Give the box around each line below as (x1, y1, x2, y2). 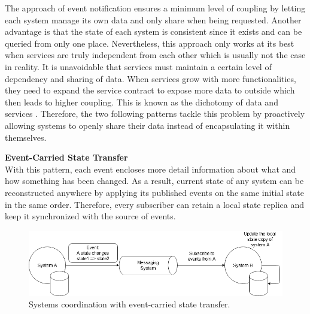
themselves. (5, 131, 47, 143)
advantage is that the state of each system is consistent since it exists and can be (5, 25, 302, 38)
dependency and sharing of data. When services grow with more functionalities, (5, 72, 296, 84)
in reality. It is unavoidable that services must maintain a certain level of (5, 60, 272, 73)
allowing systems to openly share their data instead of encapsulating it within (5, 119, 290, 131)
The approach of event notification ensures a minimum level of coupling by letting (5, 2, 306, 14)
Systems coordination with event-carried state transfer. (29, 298, 230, 310)
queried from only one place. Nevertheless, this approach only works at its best (5, 37, 294, 49)
